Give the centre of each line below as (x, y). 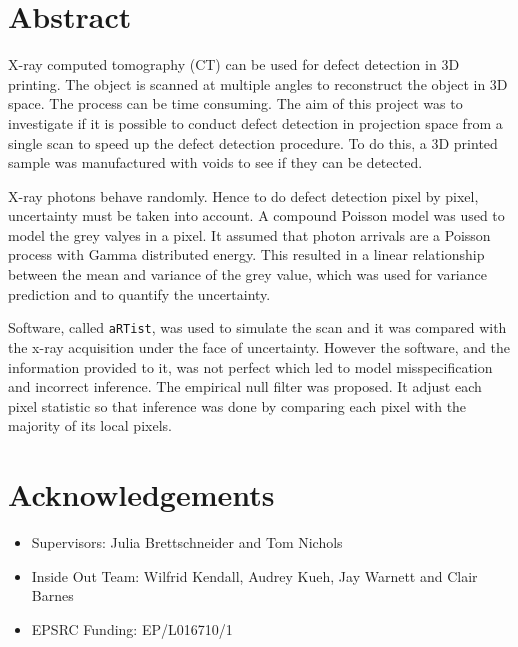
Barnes (52, 595)
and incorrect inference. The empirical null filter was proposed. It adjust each (245, 386)
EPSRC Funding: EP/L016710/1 (132, 628)
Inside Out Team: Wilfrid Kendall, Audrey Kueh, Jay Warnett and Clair (254, 575)
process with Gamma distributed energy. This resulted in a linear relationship (246, 254)
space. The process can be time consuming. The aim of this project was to (235, 103)
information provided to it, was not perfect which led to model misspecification (250, 366)
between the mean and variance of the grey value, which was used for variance (247, 274)
